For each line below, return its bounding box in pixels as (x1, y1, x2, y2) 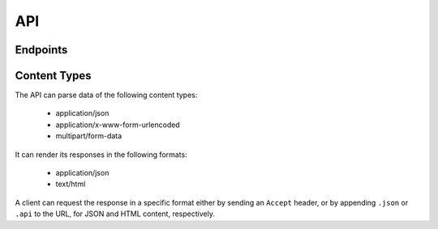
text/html (55, 179, 86, 189)
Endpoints (15, 43, 68, 57)
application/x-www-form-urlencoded (55, 120, 180, 129)
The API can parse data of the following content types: (15, 90, 198, 100)
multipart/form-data (55, 131, 122, 141)
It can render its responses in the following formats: (15, 150, 187, 159)
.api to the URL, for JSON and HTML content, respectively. (15, 209, 215, 218)
